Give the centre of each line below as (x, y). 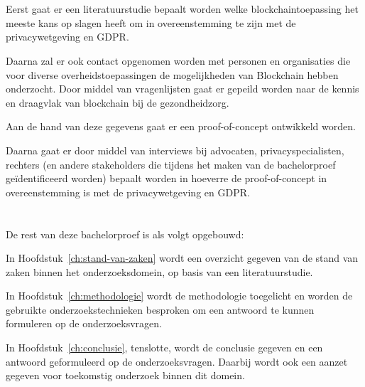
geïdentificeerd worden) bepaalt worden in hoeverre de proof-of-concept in (167, 178)
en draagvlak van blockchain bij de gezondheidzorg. (118, 102)
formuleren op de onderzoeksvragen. (84, 323)
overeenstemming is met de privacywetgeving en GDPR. (128, 192)
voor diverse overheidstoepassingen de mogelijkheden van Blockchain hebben (172, 74)
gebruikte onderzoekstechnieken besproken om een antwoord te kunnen (160, 309)
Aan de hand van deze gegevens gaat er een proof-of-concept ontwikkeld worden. (181, 126)
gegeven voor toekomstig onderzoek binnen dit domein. (125, 375)
